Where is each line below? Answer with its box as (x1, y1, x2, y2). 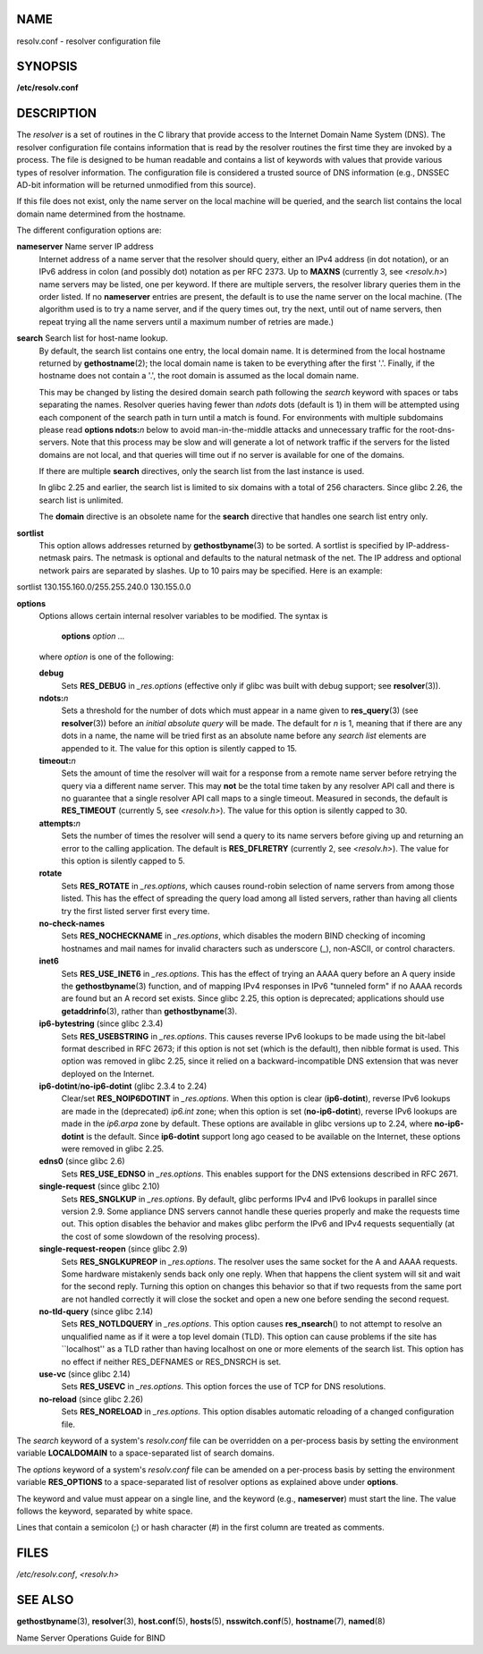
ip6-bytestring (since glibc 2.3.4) (38, 1018, 164, 1029)
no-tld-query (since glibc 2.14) (38, 1306, 154, 1317)
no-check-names (38, 918, 106, 929)
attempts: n (38, 818, 80, 828)
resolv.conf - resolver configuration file (16, 36, 161, 47)
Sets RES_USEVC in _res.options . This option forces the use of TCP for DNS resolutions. (61, 1381, 386, 1392)
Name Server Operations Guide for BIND (16, 1633, 165, 1643)
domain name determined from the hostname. (16, 208, 186, 219)
